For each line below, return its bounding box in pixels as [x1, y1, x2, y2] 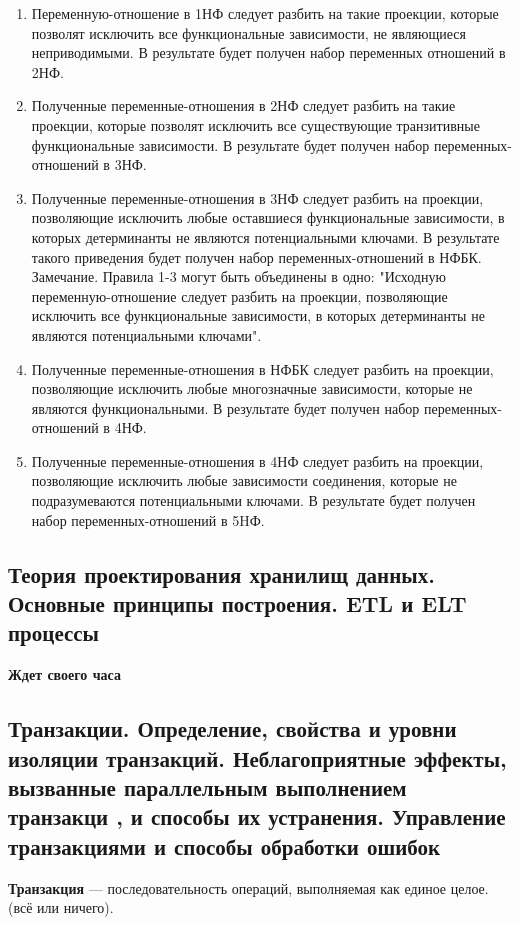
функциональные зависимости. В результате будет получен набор [31, 134, 430, 155]
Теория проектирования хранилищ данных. [8, 558, 435, 589]
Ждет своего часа [8, 664, 121, 685]
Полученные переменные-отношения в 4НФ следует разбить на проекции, [31, 450, 484, 471]
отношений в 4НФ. [31, 417, 147, 438]
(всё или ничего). [8, 897, 114, 918]
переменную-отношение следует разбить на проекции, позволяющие [31, 285, 448, 306]
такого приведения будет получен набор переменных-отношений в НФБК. [31, 246, 482, 267]
